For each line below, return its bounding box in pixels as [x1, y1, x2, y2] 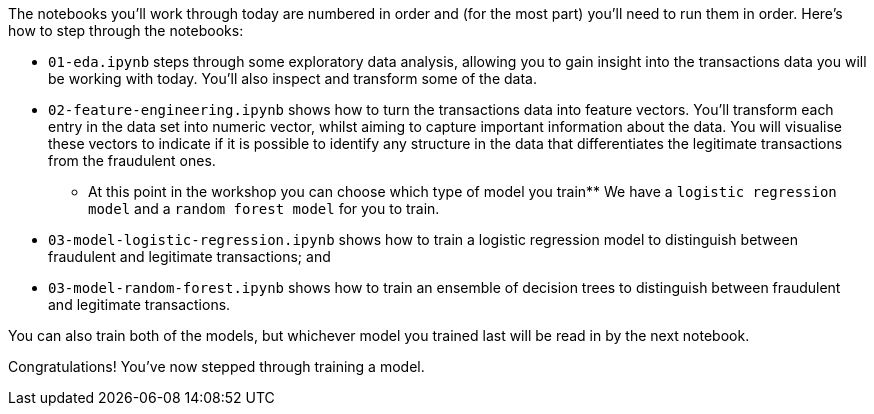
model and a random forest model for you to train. [88, 200, 440, 217]
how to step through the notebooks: [8, 22, 244, 39]
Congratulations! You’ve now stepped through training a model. [8, 358, 425, 375]
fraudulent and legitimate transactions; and [48, 248, 331, 265]
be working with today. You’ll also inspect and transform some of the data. [48, 70, 537, 87]
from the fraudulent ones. [48, 152, 216, 169]
